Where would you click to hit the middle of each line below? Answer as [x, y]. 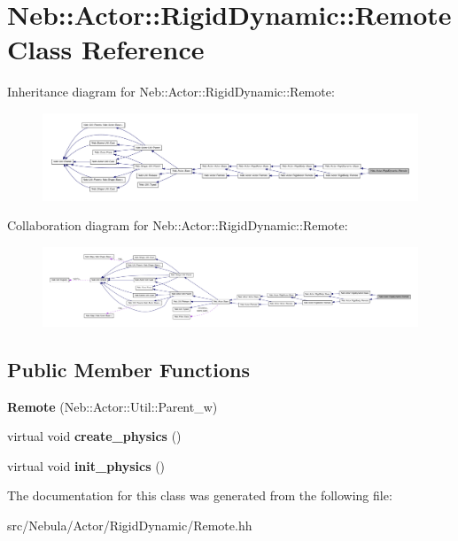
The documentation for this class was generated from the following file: [200, 495]
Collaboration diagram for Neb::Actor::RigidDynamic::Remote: [178, 225]
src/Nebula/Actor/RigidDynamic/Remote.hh [130, 526]
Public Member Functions [128, 369]
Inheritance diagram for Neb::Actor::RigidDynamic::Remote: [171, 92]
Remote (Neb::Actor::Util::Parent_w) [113, 406]
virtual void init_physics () [86, 465]
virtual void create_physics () [94, 436]
